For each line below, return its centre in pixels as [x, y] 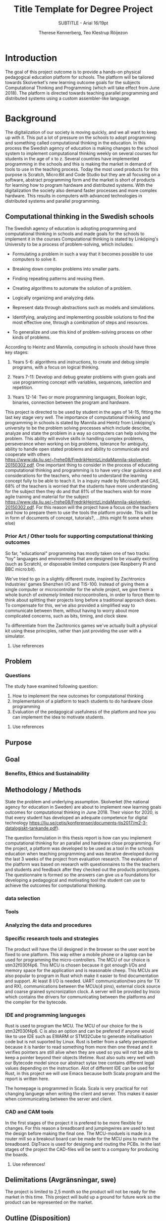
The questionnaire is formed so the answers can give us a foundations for [81, 874]
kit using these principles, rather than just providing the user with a [73, 630]
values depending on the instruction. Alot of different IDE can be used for [80, 1068]
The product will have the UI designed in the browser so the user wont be [80, 949]
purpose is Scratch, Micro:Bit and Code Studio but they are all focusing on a [83, 174]
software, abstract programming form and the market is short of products [80, 180]
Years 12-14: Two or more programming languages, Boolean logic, [80, 397]
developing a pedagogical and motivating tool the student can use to [75, 880]
